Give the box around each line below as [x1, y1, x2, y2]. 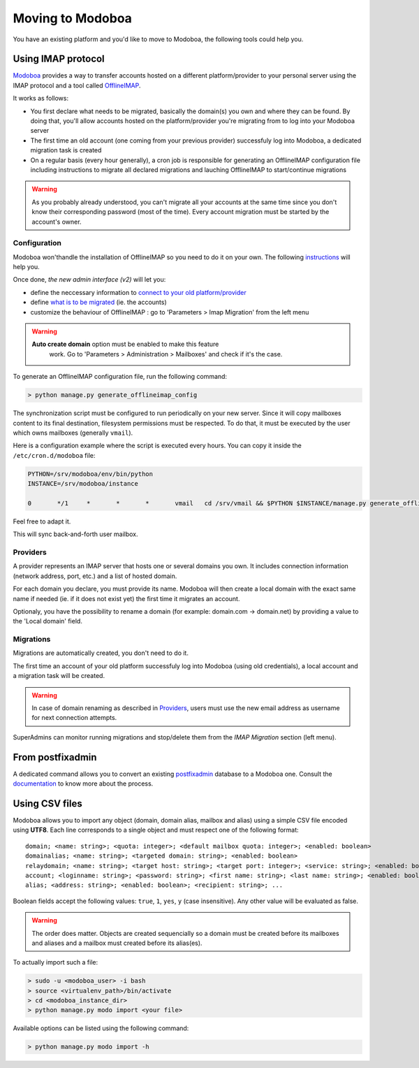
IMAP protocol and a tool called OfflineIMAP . [13, 81, 141, 89]
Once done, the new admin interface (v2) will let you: [13, 275, 166, 284]
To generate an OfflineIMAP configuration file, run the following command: [13, 373, 227, 381]
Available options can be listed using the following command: [13, 1024, 189, 1032]
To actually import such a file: [13, 958, 98, 967]
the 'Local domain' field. [13, 617, 83, 626]
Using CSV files [13, 798, 83, 809]
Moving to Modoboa [13, 10, 133, 26]
